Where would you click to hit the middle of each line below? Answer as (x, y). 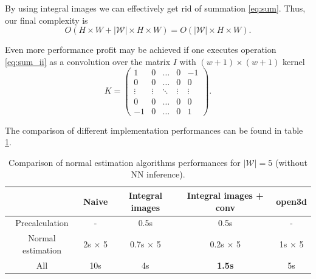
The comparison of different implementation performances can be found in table (154, 130)
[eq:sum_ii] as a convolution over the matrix (88, 61)
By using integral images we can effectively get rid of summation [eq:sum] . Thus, (155, 8)
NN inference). (158, 174)
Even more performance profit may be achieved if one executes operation (141, 50)
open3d (291, 201)
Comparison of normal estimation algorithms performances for (125, 162)
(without (291, 162)
